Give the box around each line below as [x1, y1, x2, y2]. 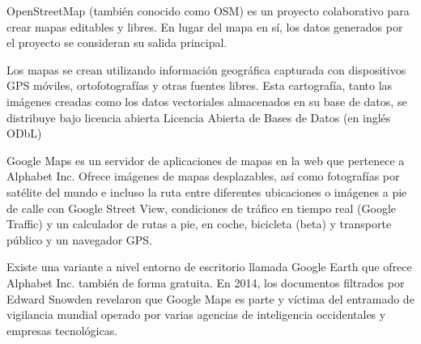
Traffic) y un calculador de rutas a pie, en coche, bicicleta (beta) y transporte [6, 215, 392, 232]
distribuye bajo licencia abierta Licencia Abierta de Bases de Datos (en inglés [6, 108, 391, 125]
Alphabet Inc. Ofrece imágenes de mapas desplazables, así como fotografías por [6, 168, 400, 185]
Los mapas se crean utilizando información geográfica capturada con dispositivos [6, 61, 406, 78]
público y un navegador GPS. [6, 231, 153, 248]
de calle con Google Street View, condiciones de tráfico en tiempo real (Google [6, 199, 397, 216]
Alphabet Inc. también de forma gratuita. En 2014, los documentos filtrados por [6, 274, 405, 291]
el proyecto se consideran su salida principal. [6, 34, 228, 51]
